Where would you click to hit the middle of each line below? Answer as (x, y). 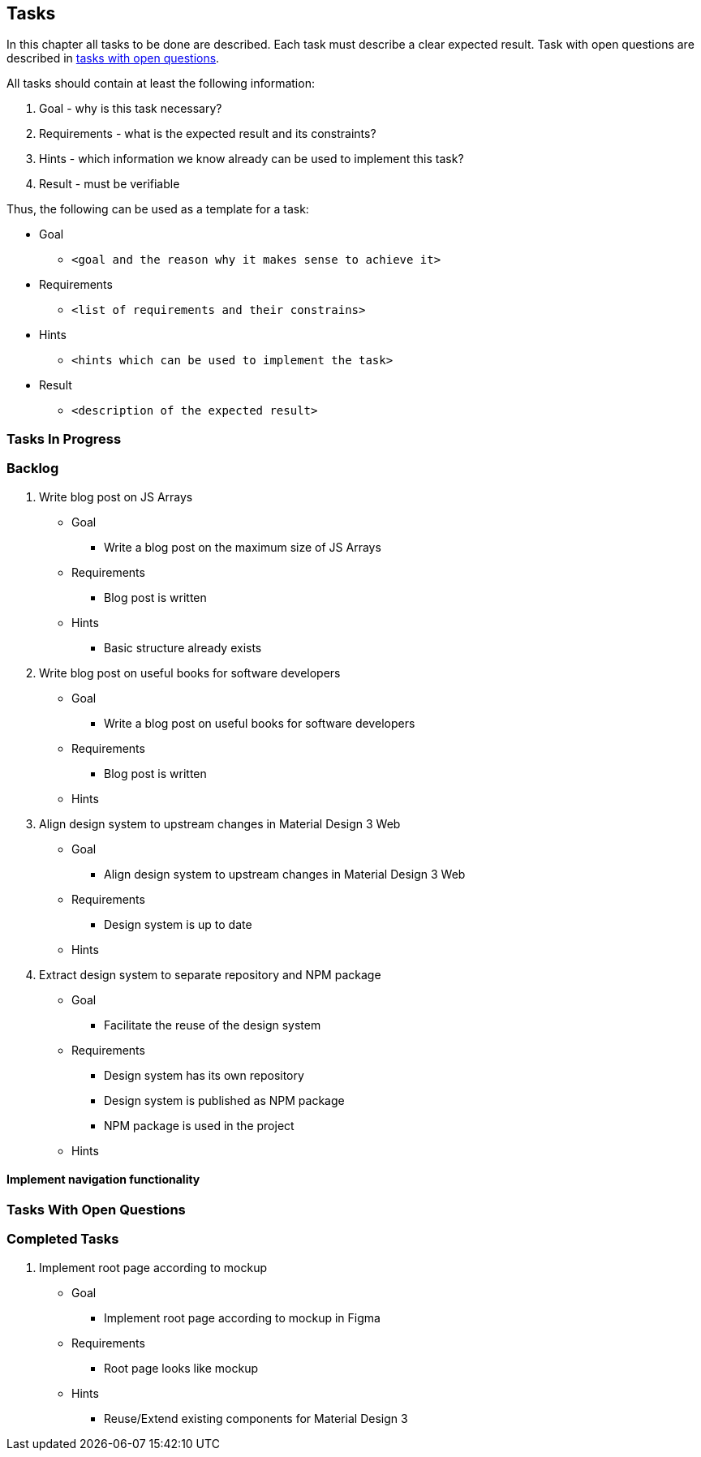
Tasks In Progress (64, 438)
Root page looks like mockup (181, 1368)
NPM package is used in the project (199, 1125)
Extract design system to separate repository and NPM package (210, 974)
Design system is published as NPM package (224, 1100)
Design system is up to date (178, 924)
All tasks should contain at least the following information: (161, 84)
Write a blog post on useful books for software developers (260, 723)
